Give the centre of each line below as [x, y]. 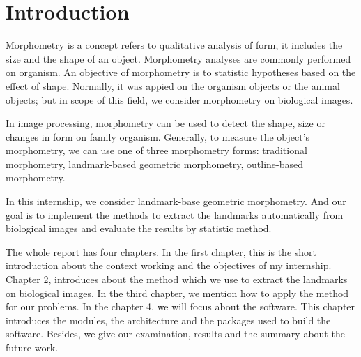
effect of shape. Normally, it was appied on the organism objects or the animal [173, 85]
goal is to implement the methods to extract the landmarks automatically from [175, 214]
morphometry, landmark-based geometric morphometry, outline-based [155, 164]
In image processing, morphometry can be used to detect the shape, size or [166, 123]
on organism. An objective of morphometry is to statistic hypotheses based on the [181, 72]
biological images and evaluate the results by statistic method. [139, 228]
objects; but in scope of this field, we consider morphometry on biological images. [179, 99]
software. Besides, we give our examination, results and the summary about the [175, 334]
